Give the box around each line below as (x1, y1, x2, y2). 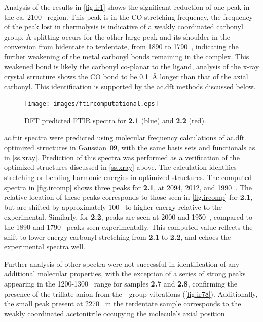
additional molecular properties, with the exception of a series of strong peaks (4, 268, 246, 279)
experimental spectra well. (4, 241, 85, 252)
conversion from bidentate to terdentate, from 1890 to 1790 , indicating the (4, 41, 239, 52)
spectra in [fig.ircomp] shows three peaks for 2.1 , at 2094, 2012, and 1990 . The (4, 182, 252, 192)
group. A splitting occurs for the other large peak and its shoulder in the (4, 31, 230, 42)
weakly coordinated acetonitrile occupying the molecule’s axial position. (4, 308, 227, 318)
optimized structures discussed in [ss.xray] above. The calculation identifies (4, 162, 237, 172)
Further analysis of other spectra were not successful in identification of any (4, 258, 240, 269)
